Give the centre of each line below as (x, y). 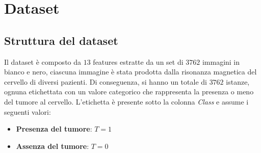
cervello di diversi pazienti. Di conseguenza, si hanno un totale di (106, 81)
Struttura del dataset (61, 40)
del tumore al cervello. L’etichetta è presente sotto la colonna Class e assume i (126, 101)
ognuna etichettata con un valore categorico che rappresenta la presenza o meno (129, 92)
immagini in (221, 61)
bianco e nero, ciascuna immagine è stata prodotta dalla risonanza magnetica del (130, 72)
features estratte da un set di (138, 61)
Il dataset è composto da (43, 61)
